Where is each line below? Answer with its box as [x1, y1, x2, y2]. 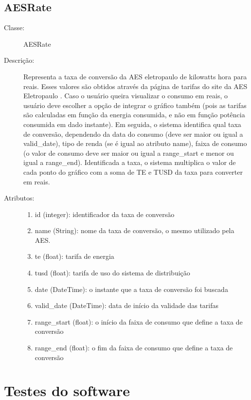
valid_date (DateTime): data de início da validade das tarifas [35, 300, 219, 310]
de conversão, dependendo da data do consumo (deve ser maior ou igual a [23, 128, 243, 139]
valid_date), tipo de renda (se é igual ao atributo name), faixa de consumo [23, 138, 247, 148]
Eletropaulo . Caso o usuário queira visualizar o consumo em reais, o [23, 91, 228, 101]
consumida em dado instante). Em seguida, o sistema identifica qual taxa [23, 119, 241, 129]
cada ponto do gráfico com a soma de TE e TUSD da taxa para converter [23, 166, 243, 177]
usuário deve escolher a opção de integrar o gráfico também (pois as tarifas [23, 100, 247, 110]
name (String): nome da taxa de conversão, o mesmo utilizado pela [35, 225, 234, 236]
